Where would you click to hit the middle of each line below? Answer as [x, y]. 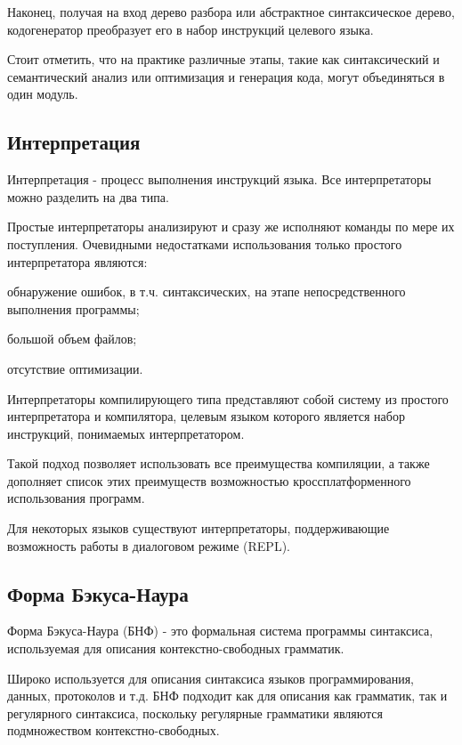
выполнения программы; [73, 308]
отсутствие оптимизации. [75, 368]
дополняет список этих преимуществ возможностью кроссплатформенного [209, 480]
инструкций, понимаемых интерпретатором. [126, 433]
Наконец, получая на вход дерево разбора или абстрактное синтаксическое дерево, [231, 12]
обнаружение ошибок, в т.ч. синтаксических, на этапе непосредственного [207, 292]
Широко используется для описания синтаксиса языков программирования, [211, 678]
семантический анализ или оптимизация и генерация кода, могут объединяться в [226, 76]
